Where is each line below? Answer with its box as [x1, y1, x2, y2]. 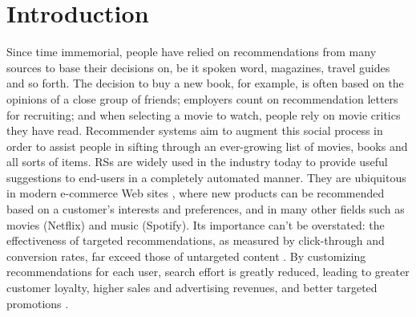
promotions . [6, 295, 69, 311]
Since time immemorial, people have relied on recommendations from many [6, 43, 377, 60]
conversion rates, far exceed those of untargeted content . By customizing [6, 247, 366, 264]
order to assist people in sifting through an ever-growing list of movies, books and [6, 137, 408, 154]
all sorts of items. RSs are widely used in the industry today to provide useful [6, 153, 388, 170]
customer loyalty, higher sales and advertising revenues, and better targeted [6, 279, 378, 296]
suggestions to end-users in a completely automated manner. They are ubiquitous [6, 169, 406, 185]
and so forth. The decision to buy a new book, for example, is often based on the [6, 75, 404, 91]
